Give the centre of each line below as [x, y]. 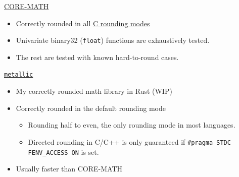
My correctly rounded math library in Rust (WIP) [94, 91]
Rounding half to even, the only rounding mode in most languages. [132, 125]
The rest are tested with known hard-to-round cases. [97, 57]
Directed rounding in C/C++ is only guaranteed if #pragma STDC [129, 141]
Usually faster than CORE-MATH [69, 169]
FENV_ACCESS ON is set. [63, 152]
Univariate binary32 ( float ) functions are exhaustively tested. [113, 40]
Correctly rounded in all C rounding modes [83, 23]
